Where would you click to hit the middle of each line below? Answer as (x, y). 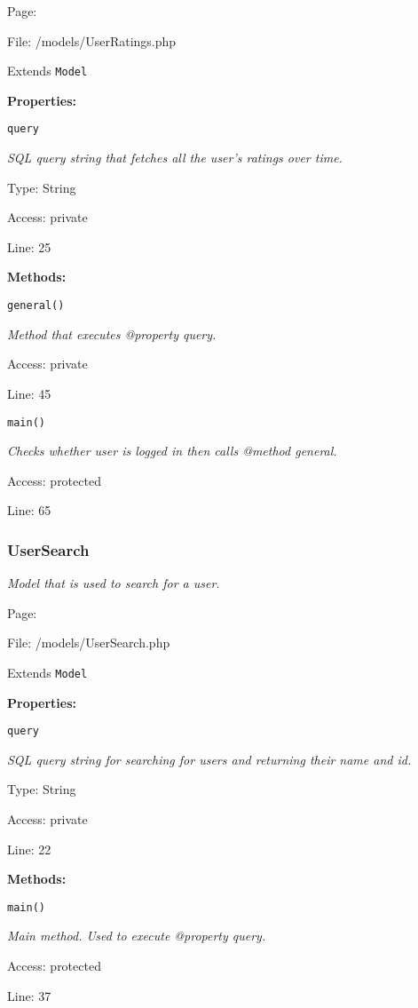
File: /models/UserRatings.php (92, 40)
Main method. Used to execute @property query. (137, 936)
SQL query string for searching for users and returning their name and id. (209, 759)
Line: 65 (29, 510)
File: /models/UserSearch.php (89, 643)
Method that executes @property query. (112, 333)
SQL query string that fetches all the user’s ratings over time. (175, 158)
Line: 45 (29, 393)
